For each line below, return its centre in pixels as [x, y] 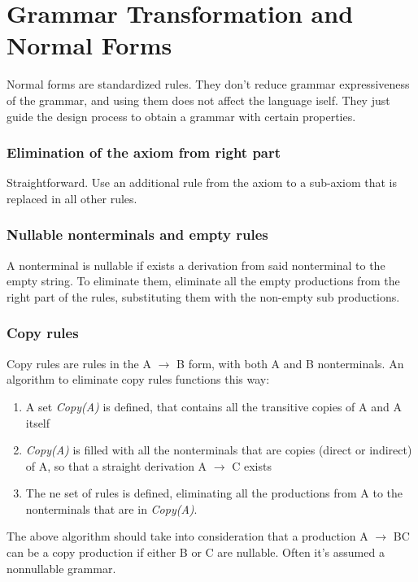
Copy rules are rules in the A [79, 363]
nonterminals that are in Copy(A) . [111, 508]
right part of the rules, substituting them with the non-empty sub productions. [203, 296]
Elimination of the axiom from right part [144, 152]
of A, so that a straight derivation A [116, 465]
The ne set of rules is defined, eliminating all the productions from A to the [214, 493]
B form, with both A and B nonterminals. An [290, 363]
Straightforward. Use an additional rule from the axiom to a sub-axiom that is [202, 182]
